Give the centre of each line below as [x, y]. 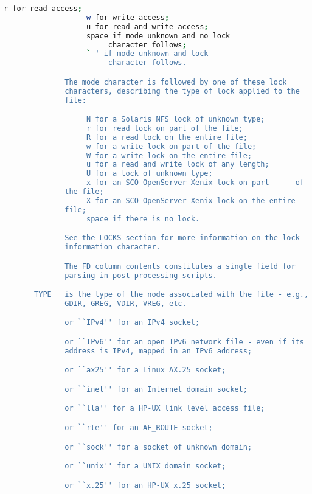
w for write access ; [128, 17]
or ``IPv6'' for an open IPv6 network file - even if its [184, 342]
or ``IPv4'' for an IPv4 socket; [132, 323]
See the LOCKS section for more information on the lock [182, 238]
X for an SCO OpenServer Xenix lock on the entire [191, 200]
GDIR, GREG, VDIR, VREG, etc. [126, 303]
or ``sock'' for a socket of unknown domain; [158, 447]
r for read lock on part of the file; [165, 128]
